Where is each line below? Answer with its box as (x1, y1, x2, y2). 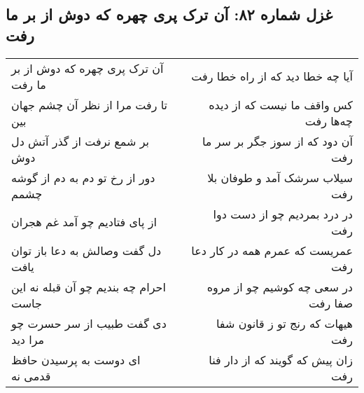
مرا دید (11, 331, 45, 347)
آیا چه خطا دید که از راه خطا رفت (191, 68, 353, 85)
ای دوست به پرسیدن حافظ (11, 351, 141, 368)
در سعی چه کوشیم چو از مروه (206, 278, 353, 295)
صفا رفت (309, 294, 353, 311)
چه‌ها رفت (304, 112, 353, 129)
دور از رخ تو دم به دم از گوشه (11, 169, 155, 186)
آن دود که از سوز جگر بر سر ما (202, 132, 353, 149)
